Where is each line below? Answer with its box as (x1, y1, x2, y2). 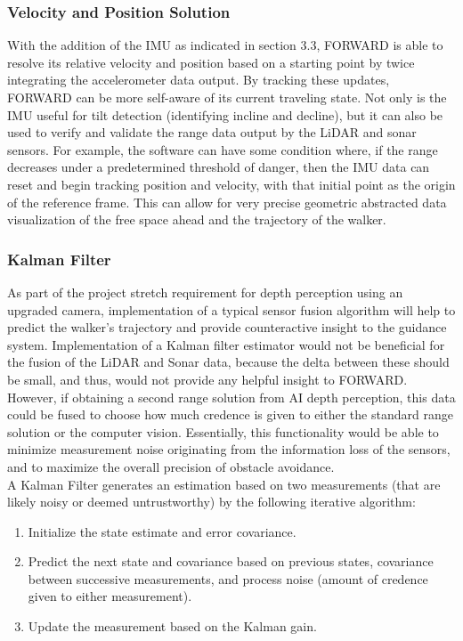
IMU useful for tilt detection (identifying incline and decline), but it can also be (7, 105, 443, 124)
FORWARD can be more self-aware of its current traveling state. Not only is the (7, 88, 447, 106)
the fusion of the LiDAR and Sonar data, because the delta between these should (7, 353, 450, 371)
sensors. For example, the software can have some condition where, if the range (7, 140, 438, 158)
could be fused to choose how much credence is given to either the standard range (7, 405, 453, 424)
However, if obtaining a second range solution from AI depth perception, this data (7, 387, 456, 406)
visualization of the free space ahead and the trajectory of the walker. (7, 210, 386, 229)
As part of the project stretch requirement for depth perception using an (7, 282, 403, 301)
